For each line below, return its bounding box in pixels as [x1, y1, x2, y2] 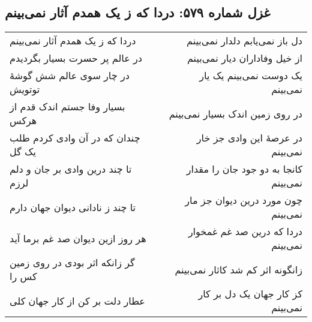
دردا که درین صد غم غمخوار [188, 224, 302, 239]
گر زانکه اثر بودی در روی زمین [10, 255, 135, 270]
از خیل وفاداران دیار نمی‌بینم [187, 51, 302, 65]
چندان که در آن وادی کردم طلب [10, 131, 140, 145]
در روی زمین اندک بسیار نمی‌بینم [169, 106, 302, 121]
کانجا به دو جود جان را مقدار [186, 162, 302, 176]
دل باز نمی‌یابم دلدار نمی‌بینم [187, 34, 302, 48]
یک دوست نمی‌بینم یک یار [199, 68, 302, 83]
